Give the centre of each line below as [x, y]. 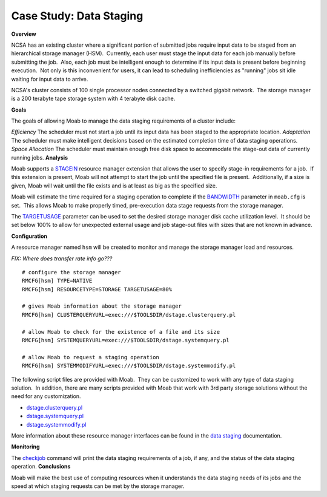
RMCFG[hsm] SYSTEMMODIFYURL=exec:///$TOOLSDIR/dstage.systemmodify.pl [129, 366]
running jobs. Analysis [40, 157]
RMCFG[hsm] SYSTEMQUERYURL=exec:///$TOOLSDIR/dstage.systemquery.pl [126, 340]
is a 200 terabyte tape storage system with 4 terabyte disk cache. [93, 99]
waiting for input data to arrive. [50, 79]
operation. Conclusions [41, 467]
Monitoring [25, 447]
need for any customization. [46, 396]
